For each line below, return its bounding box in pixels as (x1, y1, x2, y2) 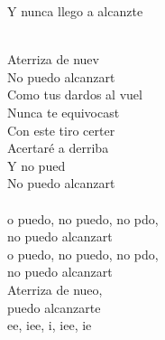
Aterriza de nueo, (7, 279, 103, 298)
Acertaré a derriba (7, 138, 109, 157)
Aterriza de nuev (7, 50, 99, 69)
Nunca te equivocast (7, 102, 120, 121)
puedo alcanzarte (7, 297, 101, 316)
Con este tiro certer (7, 120, 115, 139)
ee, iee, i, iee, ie (7, 316, 92, 335)
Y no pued (7, 156, 66, 175)
